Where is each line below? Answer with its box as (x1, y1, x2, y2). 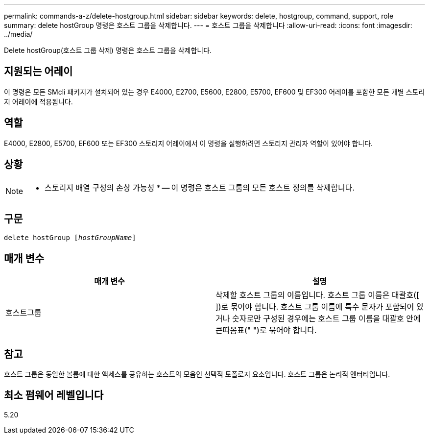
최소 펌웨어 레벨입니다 (4, 389, 104, 402)
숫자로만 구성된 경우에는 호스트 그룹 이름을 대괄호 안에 (232, 314, 421, 324)
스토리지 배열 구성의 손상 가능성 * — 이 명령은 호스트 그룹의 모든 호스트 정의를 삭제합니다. (45, 182, 355, 193)
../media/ (4, 30, 33, 38)
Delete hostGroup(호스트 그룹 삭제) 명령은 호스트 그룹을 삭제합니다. (4, 46, 212, 54)
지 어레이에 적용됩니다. (4, 97, 73, 106)
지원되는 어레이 (4, 65, 73, 78)
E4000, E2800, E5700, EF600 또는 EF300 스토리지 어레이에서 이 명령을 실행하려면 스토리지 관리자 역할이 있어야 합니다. (4, 139, 373, 147)
